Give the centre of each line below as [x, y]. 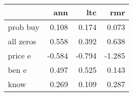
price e [20, 55]
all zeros [22, 41]
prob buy [24, 27]
